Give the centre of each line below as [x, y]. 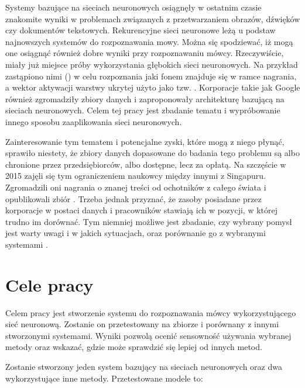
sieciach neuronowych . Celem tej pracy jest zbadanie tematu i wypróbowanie [143, 110]
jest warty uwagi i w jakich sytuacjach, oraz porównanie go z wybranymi [136, 233]
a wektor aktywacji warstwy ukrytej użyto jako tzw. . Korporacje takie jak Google [153, 87]
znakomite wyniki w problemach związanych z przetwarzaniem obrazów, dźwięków [153, 18]
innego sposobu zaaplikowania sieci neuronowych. [94, 121]
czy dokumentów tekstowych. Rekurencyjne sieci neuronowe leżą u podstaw [140, 30]
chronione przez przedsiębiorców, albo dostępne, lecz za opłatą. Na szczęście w [146, 164]
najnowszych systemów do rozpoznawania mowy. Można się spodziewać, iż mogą [149, 41]
